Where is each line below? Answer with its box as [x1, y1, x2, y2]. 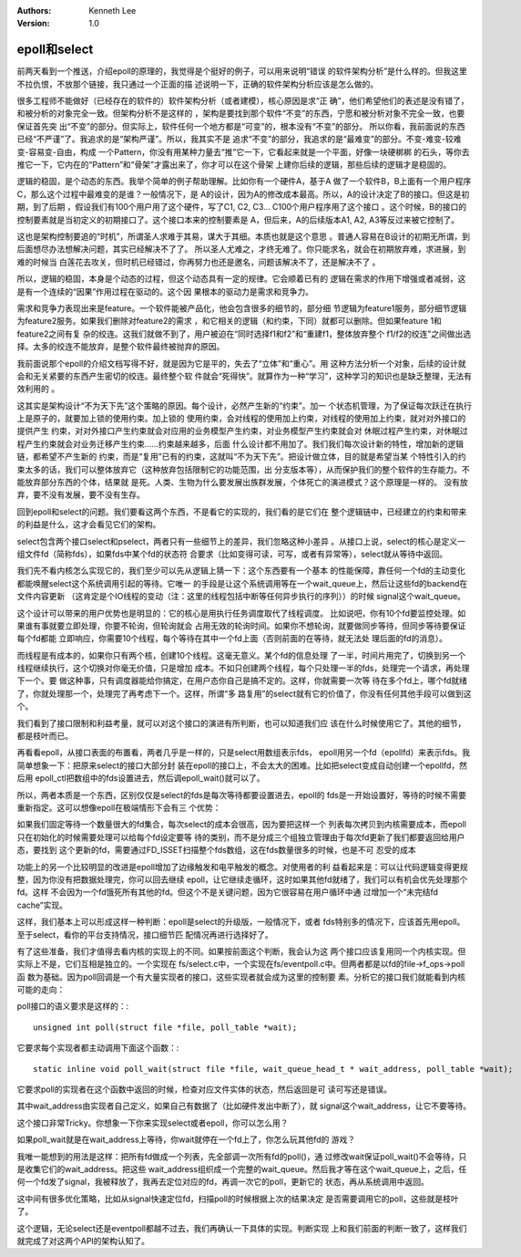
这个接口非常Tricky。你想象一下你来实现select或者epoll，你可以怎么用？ [16, 1117, 289, 1128]
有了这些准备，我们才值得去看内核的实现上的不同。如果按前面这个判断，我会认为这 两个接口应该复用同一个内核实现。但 [16, 945, 466, 957]
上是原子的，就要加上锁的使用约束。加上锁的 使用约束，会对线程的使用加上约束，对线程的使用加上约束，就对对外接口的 [16, 413, 466, 424]
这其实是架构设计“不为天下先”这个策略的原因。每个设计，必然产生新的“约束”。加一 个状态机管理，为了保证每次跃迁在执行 [16, 400, 473, 410]
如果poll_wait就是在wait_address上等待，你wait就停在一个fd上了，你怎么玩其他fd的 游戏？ [16, 1134, 355, 1145]
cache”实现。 [16, 899, 68, 910]
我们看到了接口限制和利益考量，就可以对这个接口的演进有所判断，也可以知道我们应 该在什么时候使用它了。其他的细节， [16, 717, 466, 729]
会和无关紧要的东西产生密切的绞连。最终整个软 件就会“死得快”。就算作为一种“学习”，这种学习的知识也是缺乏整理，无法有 [16, 370, 473, 381]
